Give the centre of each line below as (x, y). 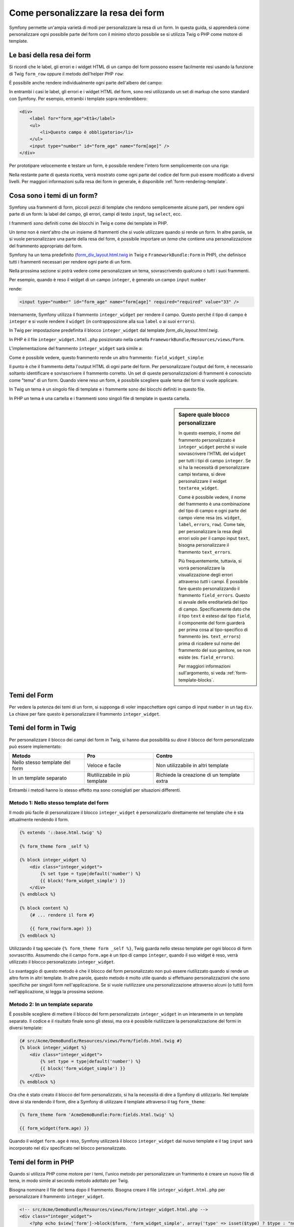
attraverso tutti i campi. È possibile (213, 582)
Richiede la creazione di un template (198, 775)
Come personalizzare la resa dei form (87, 13)
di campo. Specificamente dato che (214, 609)
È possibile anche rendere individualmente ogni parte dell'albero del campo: (86, 83)
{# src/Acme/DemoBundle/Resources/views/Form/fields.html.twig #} (101, 1041)
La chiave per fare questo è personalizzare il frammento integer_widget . (85, 714)
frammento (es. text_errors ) (210, 637)
